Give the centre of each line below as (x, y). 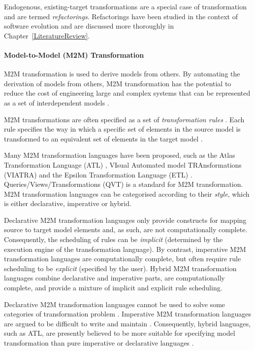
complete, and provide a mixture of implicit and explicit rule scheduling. (113, 288)
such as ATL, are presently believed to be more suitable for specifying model (120, 333)
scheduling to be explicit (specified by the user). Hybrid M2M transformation (120, 268)
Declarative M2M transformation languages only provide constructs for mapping (125, 220)
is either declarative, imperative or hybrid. (68, 203)
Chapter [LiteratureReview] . (47, 35)
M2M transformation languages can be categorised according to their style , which (127, 193)
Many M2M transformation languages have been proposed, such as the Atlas (120, 155)
